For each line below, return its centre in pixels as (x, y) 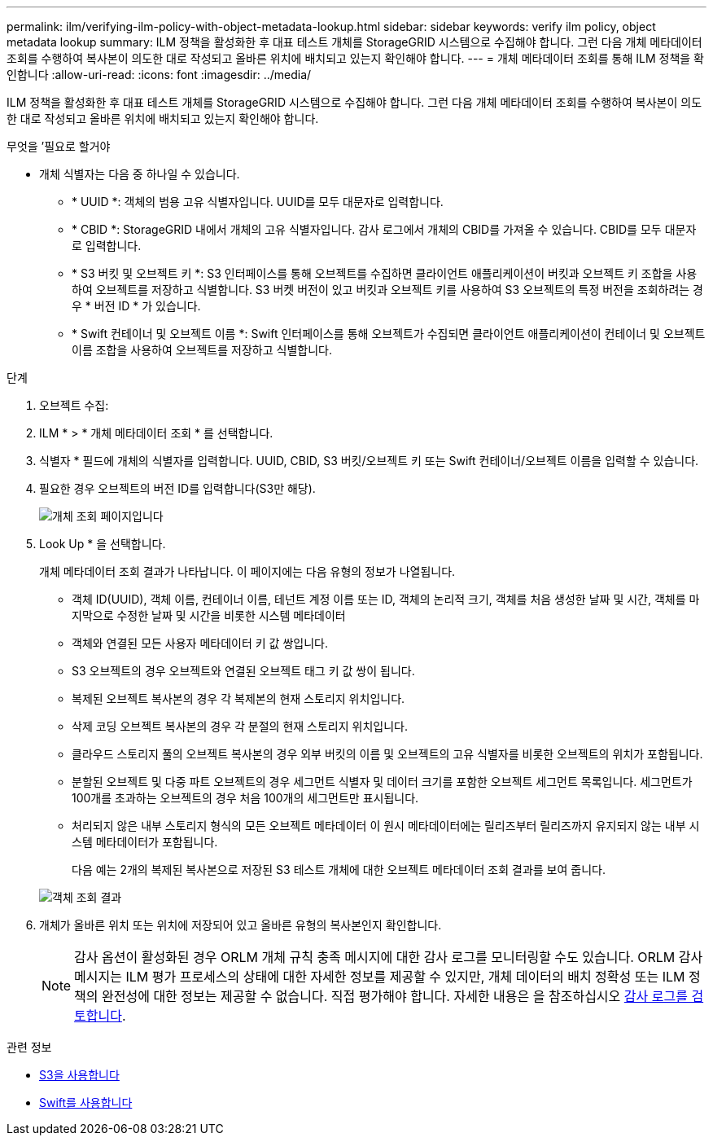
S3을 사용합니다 (79, 1075)
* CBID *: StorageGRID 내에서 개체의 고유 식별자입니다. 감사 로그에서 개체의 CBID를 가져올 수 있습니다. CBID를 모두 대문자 (384, 229)
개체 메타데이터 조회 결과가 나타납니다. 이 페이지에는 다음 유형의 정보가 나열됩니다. (247, 571)
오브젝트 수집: (74, 405)
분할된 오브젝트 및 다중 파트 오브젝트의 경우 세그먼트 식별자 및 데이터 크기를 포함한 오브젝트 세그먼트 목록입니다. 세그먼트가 (382, 782)
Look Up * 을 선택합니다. (103, 544)
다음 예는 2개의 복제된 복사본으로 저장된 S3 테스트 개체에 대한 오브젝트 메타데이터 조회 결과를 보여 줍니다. (339, 870)
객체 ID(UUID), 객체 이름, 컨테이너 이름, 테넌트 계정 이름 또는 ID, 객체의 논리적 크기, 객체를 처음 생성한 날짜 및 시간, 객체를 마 (386, 599)
